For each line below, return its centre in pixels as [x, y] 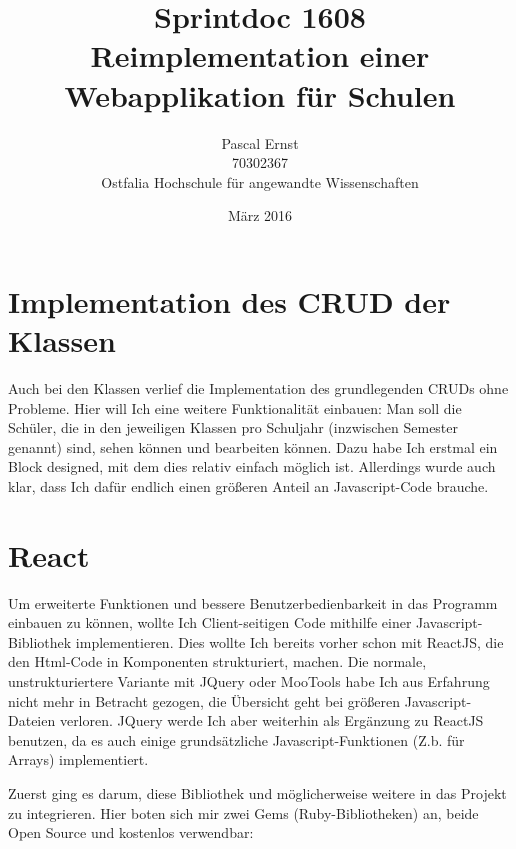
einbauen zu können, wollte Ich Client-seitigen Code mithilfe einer [210, 622]
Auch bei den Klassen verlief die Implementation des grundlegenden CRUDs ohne [258, 388]
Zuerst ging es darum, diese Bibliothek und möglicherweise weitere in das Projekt [257, 793]
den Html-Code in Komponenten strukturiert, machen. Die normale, [217, 661]
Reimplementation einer [260, 55]
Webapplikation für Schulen [260, 94]
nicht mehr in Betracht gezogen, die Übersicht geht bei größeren [204, 700]
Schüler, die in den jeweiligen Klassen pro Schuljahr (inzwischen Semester [233, 427]
